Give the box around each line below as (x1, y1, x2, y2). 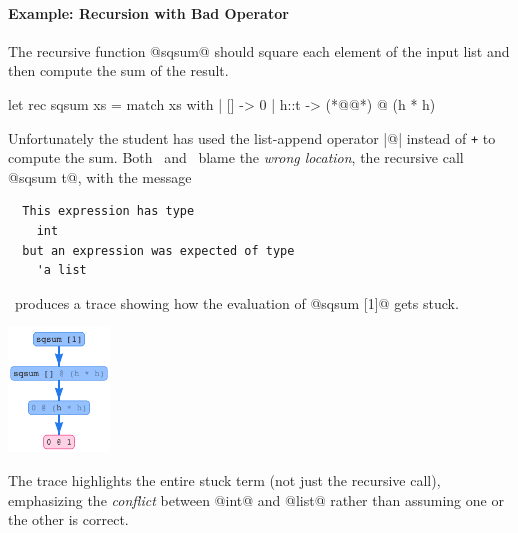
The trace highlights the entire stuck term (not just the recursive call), (8, 469, 441, 490)
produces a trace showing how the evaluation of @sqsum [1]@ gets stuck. (14, 292, 459, 313)
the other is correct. (8, 509, 129, 530)
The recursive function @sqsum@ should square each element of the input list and (8, 40, 510, 61)
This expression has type (22, 204, 195, 219)
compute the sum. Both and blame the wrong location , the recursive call (8, 147, 464, 168)
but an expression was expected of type (22, 243, 295, 258)
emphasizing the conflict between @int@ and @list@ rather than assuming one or (8, 489, 504, 510)
